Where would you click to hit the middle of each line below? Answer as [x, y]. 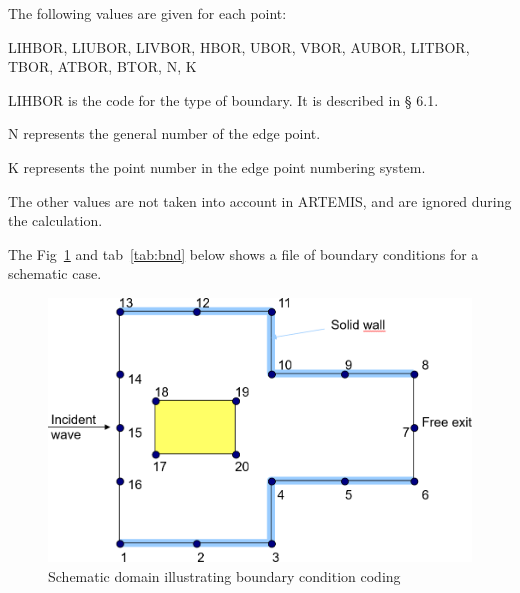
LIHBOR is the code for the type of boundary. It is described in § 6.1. [223, 99]
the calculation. [55, 220]
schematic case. [55, 273]
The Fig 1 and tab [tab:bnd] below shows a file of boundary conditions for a [243, 253]
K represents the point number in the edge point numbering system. [217, 166]
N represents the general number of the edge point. [164, 133]
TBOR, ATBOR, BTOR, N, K [102, 66]
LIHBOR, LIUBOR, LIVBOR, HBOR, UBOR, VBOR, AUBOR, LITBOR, [239, 46]
